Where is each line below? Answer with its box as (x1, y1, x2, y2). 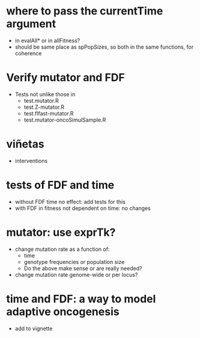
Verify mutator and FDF (6, 71, 125, 85)
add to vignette (14, 325, 53, 332)
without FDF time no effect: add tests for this (14, 198, 126, 205)
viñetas (6, 137, 44, 151)
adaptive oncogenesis (6, 305, 120, 318)
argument (6, 17, 56, 31)
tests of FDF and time (6, 179, 115, 192)
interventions (14, 157, 48, 164)
